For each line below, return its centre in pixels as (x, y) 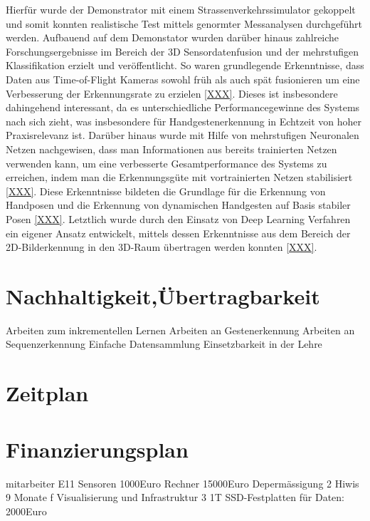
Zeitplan (47, 393)
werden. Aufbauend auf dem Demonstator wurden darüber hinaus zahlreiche (173, 37)
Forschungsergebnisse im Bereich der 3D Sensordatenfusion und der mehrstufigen (183, 51)
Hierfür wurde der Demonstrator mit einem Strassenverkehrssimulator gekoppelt (181, 9)
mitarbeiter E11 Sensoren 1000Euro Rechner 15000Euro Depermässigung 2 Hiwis (183, 483)
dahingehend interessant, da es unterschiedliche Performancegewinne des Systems (183, 107)
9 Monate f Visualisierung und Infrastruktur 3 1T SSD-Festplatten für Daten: (175, 497)
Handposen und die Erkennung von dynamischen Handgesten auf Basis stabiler (178, 205)
